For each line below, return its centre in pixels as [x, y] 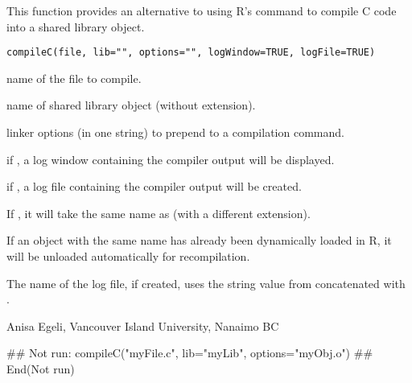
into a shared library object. [76, 26]
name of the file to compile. [74, 78]
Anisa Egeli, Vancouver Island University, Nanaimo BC [143, 325]
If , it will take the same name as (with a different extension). [159, 213]
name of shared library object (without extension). [131, 105]
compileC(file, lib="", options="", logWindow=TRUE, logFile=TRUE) [191, 53]
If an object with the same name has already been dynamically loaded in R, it [199, 240]
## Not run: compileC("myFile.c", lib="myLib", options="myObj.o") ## [190, 353]
